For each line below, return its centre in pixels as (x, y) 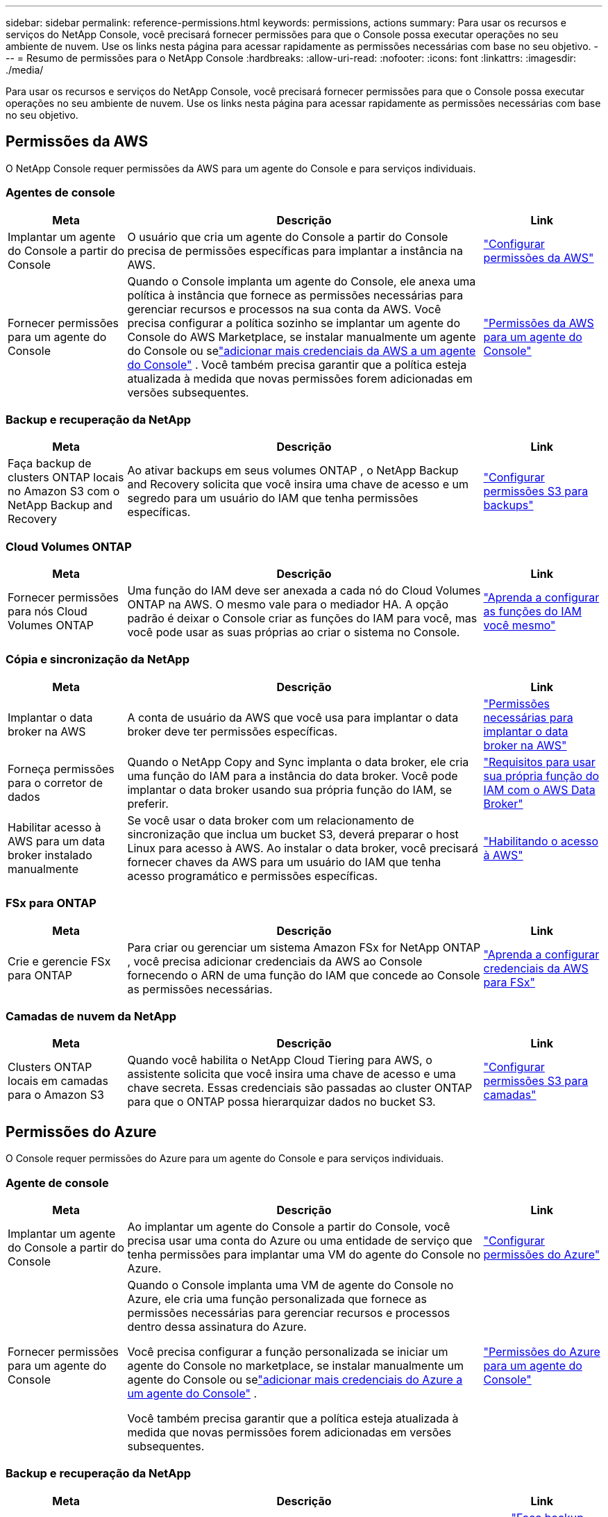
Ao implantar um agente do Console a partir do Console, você (289, 1226)
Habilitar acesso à (54, 827)
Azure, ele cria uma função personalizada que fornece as (277, 1299)
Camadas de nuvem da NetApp (91, 1016)
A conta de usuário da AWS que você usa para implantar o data (293, 717)
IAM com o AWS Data (539, 789)
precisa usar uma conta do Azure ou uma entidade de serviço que (300, 1240)
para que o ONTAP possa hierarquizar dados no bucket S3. (281, 1102)
